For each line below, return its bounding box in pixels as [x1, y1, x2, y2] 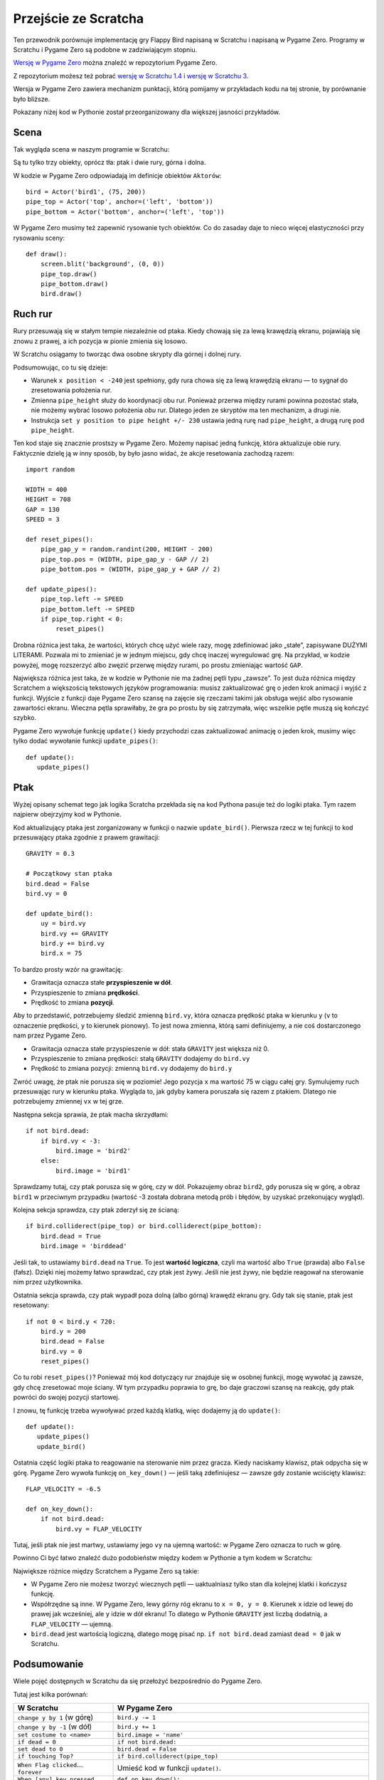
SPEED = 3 [26, 515, 60, 523]
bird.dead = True [40, 1232, 101, 1240]
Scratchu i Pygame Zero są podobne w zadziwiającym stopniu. [13, 45, 198, 53]
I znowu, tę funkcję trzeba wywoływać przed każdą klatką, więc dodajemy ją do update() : [13, 1406, 281, 1415]
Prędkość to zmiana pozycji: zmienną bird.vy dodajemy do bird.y [31, 1064, 233, 1073]
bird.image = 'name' [117, 1731, 184, 1739]
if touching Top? [17, 1752, 74, 1760]
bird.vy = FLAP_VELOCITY [55, 1524, 142, 1533]
